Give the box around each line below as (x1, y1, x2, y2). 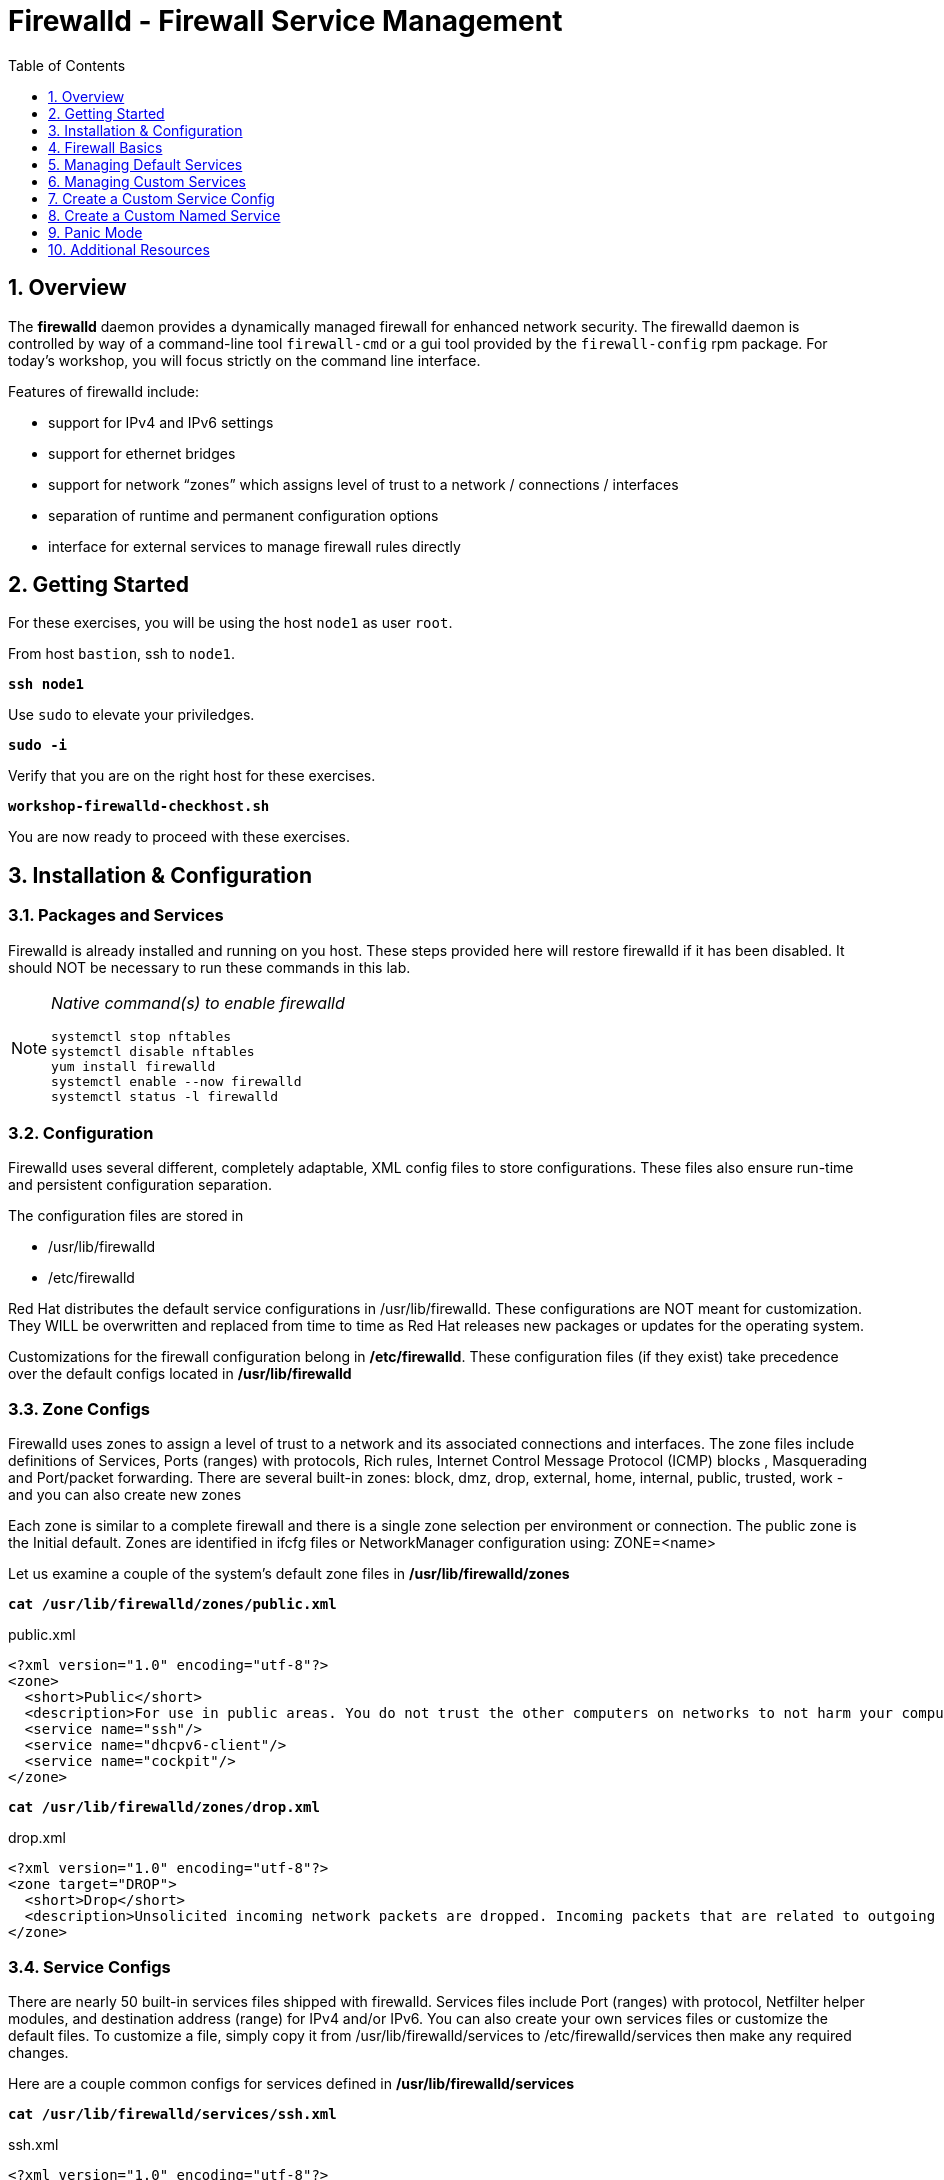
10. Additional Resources (48, 240, 210, 258)
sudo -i (8, 737, 68, 754)
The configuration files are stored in (8, 1207, 244, 1225)
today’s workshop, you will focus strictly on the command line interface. (8, 351, 481, 369)
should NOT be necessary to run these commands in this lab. (8, 958, 411, 976)
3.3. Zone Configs (8, 1398, 150, 1419)
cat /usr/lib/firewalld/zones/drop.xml (8, 1799, 320, 1816)
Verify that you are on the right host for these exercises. (8, 767, 376, 785)
